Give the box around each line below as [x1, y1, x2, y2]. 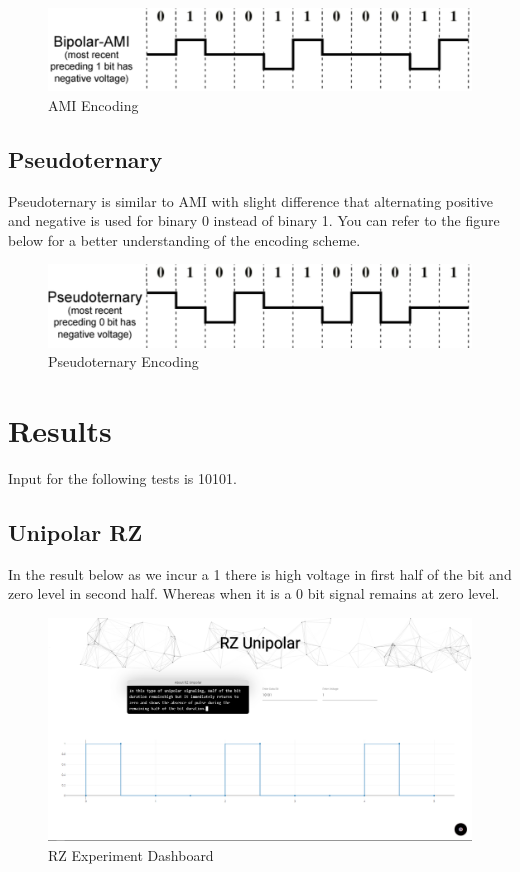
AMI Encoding [48, 94, 139, 115]
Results [8, 409, 112, 450]
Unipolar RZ [8, 516, 143, 547]
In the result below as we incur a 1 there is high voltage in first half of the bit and [8, 563, 512, 584]
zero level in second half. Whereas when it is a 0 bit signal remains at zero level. [8, 583, 500, 604]
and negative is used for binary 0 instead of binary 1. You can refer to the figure [8, 210, 500, 231]
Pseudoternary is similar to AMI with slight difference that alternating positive [8, 190, 493, 211]
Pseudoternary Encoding [48, 351, 199, 372]
